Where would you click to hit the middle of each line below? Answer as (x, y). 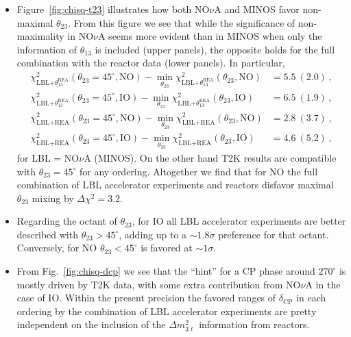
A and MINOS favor (257, 9)
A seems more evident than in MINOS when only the (210, 36)
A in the (323, 284)
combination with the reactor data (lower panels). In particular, (151, 63)
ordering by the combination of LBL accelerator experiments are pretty (167, 311)
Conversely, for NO (57, 248)
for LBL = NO (48, 157)
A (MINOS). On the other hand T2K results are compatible (210, 157)
